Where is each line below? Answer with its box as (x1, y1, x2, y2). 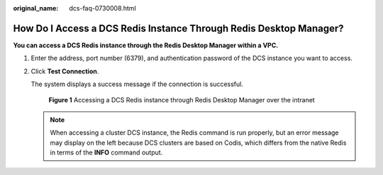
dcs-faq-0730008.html (69, 4, 136, 12)
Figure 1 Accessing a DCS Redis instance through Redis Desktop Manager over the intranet (48, 96, 315, 104)
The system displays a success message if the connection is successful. (30, 80, 244, 88)
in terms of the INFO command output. (50, 148, 163, 157)
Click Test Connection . (30, 67, 99, 76)
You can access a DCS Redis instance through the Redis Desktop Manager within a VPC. (13, 41, 279, 49)
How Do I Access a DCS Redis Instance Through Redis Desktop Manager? (13, 22, 344, 35)
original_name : (13, 4, 59, 12)
